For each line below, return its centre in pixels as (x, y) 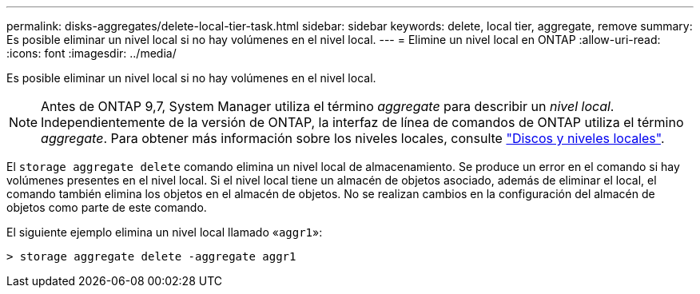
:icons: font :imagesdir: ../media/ (91, 53)
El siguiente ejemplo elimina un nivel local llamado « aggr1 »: (165, 232)
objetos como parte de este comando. (107, 207)
